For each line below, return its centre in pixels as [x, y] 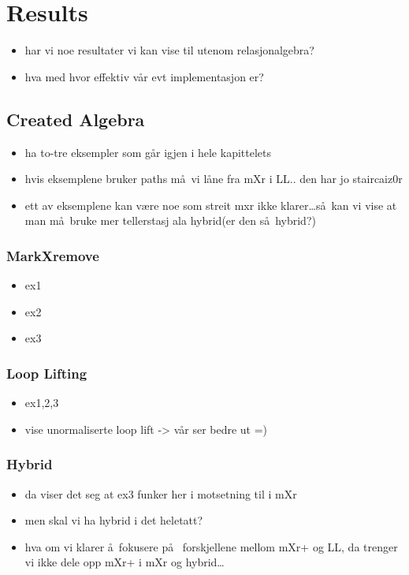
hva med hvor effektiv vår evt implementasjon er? [144, 76]
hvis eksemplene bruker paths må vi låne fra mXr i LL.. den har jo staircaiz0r [214, 179]
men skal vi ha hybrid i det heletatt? [114, 520]
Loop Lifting [47, 373]
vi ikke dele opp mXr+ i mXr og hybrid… [125, 562]
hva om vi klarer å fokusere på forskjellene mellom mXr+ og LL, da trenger [211, 546]
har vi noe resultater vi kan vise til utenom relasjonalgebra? [169, 50]
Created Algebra [76, 119]
